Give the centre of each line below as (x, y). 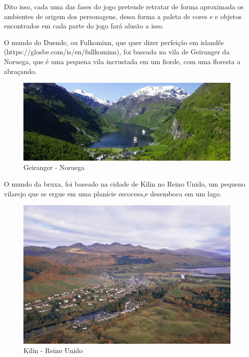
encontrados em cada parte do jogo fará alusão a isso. (84, 26)
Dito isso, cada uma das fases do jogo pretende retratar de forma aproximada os (124, 6)
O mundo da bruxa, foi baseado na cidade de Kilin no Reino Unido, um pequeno (125, 183)
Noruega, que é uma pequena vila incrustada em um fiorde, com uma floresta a (122, 61)
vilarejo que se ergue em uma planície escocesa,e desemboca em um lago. (113, 193)
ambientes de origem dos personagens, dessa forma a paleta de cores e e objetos (123, 16)
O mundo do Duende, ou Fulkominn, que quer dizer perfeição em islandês (114, 42)
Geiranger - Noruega (54, 167)
